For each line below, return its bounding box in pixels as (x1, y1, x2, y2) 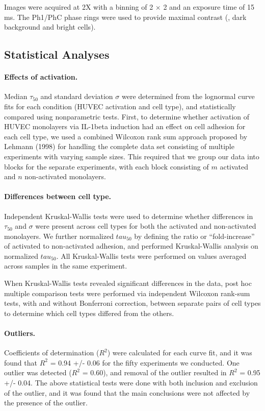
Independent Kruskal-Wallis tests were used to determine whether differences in (4, 210, 253, 221)
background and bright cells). (4, 21, 96, 32)
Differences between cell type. (4, 191, 111, 202)
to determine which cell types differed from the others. (4, 307, 174, 318)
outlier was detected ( (4, 367, 72, 378)
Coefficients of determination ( (4, 347, 99, 358)
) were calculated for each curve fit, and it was (107, 347, 252, 358)
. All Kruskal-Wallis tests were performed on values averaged (56, 250, 247, 261)
